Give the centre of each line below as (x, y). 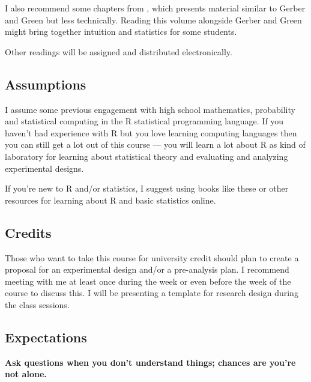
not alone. (26, 374)
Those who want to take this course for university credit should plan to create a (152, 257)
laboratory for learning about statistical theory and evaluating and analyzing (146, 156)
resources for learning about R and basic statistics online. (110, 200)
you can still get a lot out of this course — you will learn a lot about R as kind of (155, 144)
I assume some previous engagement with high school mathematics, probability (150, 109)
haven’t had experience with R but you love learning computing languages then (151, 132)
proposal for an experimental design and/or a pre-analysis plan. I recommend (147, 269)
